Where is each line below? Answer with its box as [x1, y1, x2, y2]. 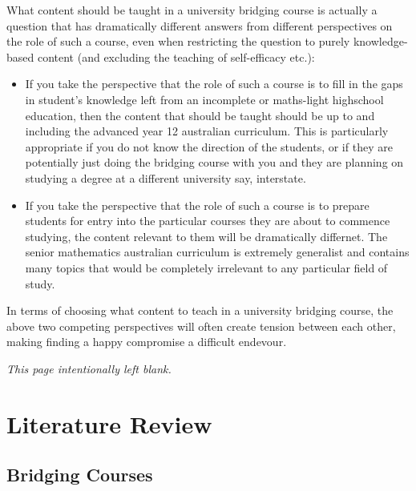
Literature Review [6, 407, 212, 440]
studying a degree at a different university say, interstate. [25, 169, 306, 186]
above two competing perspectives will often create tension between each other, [6, 317, 396, 334]
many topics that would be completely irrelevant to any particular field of [25, 259, 388, 276]
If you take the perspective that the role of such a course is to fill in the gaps [25, 75, 403, 92]
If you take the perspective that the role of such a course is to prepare [25, 196, 370, 213]
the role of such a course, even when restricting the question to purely [6, 33, 350, 50]
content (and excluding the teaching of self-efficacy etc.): [37, 48, 315, 65]
